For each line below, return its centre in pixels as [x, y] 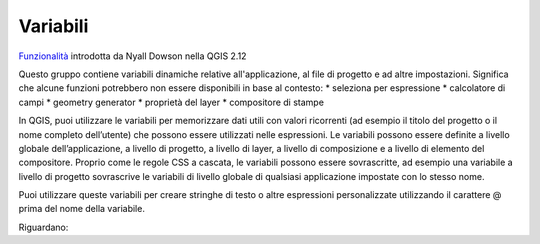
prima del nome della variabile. [81, 209]
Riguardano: [43, 227]
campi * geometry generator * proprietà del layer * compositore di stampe [171, 102]
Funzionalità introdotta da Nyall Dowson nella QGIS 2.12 [132, 56]
